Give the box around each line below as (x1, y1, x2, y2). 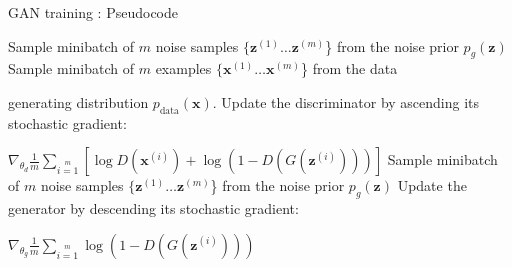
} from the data (301, 58, 398, 79)
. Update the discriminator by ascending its (212, 91, 480, 112)
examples (155, 58, 212, 79)
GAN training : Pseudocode (8, 2, 178, 22)
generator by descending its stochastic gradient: (8, 198, 299, 219)
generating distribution (8, 91, 149, 112)
